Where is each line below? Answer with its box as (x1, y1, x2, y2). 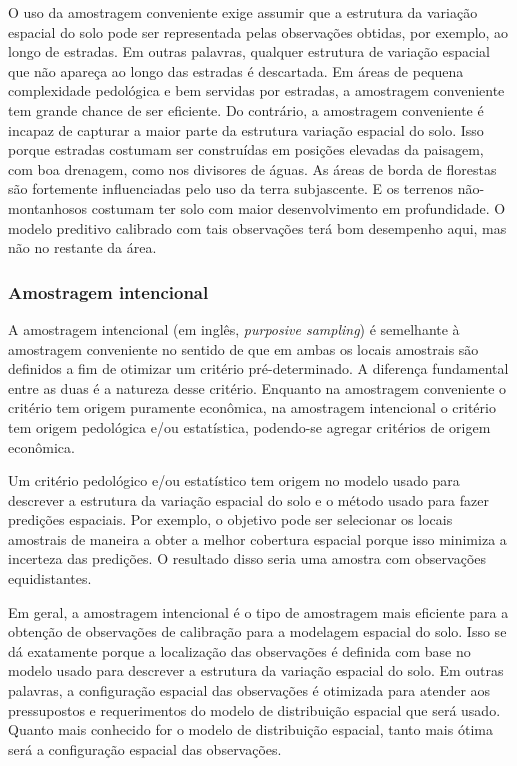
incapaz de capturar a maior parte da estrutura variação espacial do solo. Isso (8, 119, 484, 140)
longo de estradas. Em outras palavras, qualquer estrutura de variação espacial (8, 41, 490, 62)
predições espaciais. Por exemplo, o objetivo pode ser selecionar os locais (8, 509, 453, 530)
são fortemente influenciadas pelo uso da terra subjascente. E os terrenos (8, 178, 454, 199)
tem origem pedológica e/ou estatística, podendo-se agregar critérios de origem (8, 416, 491, 437)
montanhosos (8, 197, 88, 218)
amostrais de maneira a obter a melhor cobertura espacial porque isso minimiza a (8, 528, 507, 549)
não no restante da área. (8, 237, 157, 258)
